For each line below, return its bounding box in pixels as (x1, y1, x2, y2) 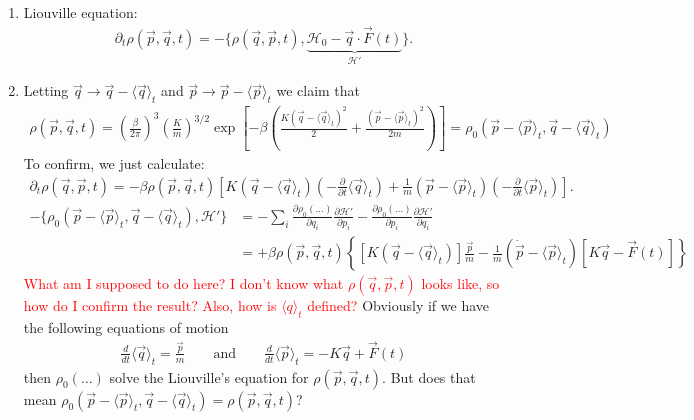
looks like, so (421, 273, 500, 294)
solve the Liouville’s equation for (109, 366, 309, 387)
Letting (23, 80, 69, 101)
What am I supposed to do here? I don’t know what (23, 273, 344, 294)
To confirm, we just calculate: (23, 152, 205, 173)
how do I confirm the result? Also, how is (23, 295, 277, 316)
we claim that (276, 80, 361, 101)
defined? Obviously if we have (307, 295, 489, 316)
